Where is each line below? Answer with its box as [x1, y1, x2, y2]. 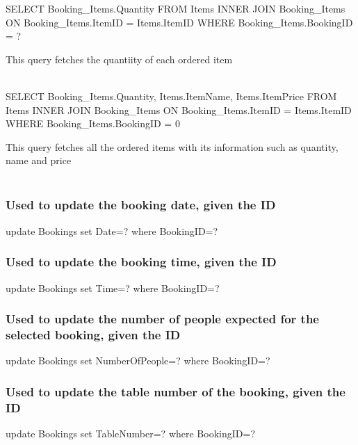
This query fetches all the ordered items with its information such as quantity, [6, 139, 339, 154]
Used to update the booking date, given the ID [6, 196, 276, 213]
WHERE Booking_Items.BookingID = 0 [6, 116, 180, 131]
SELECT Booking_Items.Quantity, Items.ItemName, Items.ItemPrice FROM [6, 88, 337, 103]
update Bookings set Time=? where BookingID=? [6, 280, 220, 295]
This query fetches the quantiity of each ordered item [6, 51, 233, 66]
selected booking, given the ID [6, 326, 181, 343]
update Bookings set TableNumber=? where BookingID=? [6, 426, 255, 441]
